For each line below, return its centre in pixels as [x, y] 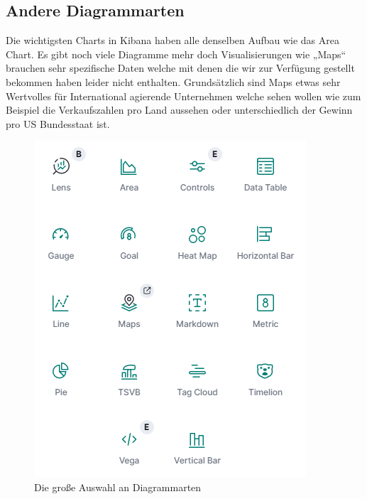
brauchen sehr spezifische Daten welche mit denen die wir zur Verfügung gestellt [180, 68]
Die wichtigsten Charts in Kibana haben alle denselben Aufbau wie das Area [172, 40]
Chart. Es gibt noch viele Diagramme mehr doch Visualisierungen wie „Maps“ [176, 54]
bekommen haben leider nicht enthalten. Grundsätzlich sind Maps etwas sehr [173, 81]
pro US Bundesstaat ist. [58, 123]
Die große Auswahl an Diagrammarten [118, 487]
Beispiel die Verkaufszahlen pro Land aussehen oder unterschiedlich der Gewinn [179, 110]
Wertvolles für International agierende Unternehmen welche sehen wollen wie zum [183, 96]
